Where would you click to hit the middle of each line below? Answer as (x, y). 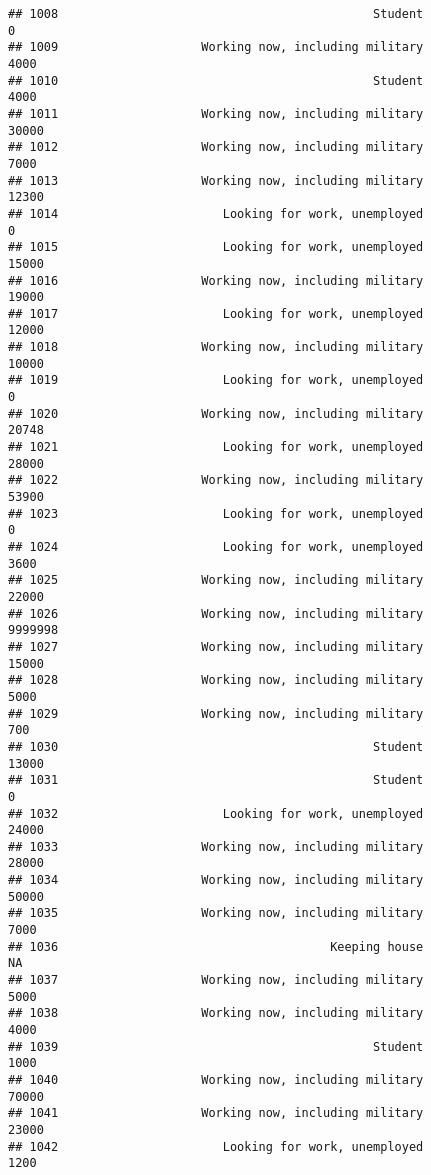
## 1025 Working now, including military (216, 580)
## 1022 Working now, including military (216, 480)
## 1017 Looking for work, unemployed (216, 313)
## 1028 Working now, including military (216, 680)
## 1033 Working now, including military (216, 846)
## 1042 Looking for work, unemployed (216, 1146)
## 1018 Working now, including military (216, 347)
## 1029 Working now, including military (216, 713)
